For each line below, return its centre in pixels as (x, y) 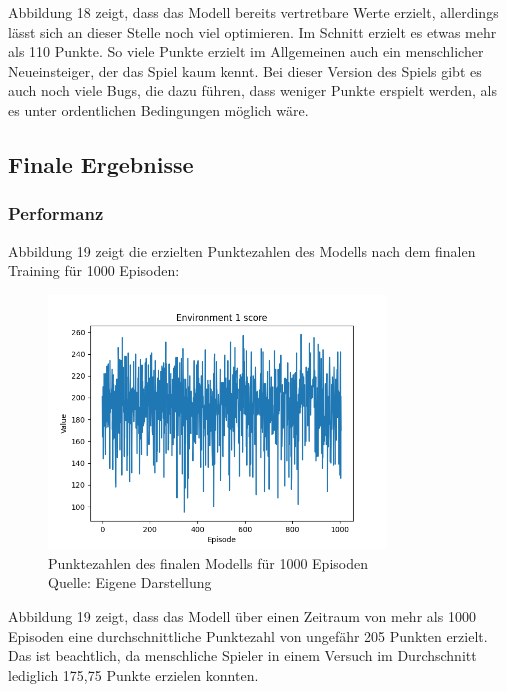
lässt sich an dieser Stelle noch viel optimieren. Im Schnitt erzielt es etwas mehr (252, 31)
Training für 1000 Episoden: (94, 270)
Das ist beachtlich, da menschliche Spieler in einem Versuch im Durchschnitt (242, 655)
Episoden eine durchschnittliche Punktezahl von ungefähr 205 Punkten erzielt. (248, 635)
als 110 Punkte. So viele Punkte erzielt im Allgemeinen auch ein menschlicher (246, 51)
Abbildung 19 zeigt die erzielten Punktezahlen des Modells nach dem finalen (242, 250)
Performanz (56, 213)
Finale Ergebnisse (101, 163)
